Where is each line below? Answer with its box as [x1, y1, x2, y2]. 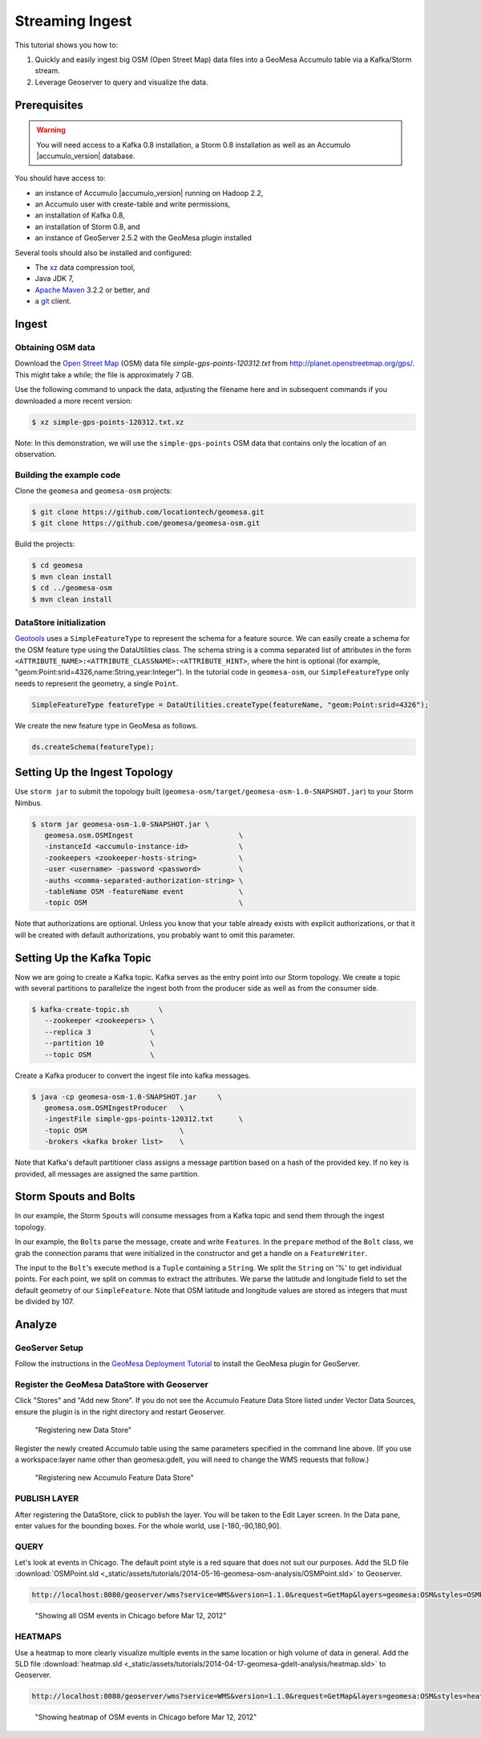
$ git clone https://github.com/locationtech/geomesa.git [31, 508, 265, 517]
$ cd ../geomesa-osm [31, 583, 112, 593]
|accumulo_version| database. [36, 151, 135, 161]
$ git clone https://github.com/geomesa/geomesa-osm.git [31, 519, 261, 528]
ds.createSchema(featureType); [31, 742, 156, 751]
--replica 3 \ [44, 1027, 156, 1036]
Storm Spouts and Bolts [14, 1189, 135, 1204]
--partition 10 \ [44, 1038, 156, 1048]
